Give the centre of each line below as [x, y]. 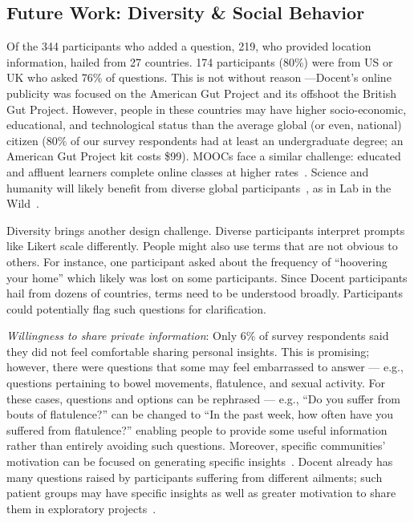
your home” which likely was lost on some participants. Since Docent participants [207, 277]
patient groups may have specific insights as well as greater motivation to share [201, 493]
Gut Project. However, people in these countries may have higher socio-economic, [207, 109]
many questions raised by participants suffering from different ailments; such [195, 477]
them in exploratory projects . [81, 508]
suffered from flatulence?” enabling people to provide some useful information [197, 429]
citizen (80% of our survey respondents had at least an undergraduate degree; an [205, 140]
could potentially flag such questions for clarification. [136, 308]
